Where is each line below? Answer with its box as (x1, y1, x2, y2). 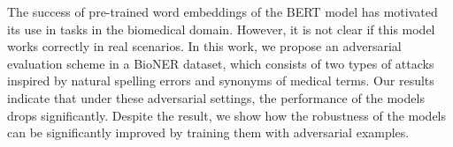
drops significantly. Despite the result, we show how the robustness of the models (7, 106, 447, 124)
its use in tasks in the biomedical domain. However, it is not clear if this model (7, 19, 435, 38)
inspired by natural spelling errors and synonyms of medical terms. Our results (7, 71, 434, 90)
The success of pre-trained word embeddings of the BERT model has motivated (7, 3, 438, 20)
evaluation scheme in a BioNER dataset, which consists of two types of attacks (7, 54, 434, 72)
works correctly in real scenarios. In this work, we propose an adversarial (7, 37, 402, 55)
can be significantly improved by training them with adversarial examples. (7, 123, 410, 142)
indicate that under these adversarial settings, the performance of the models (7, 88, 425, 107)
